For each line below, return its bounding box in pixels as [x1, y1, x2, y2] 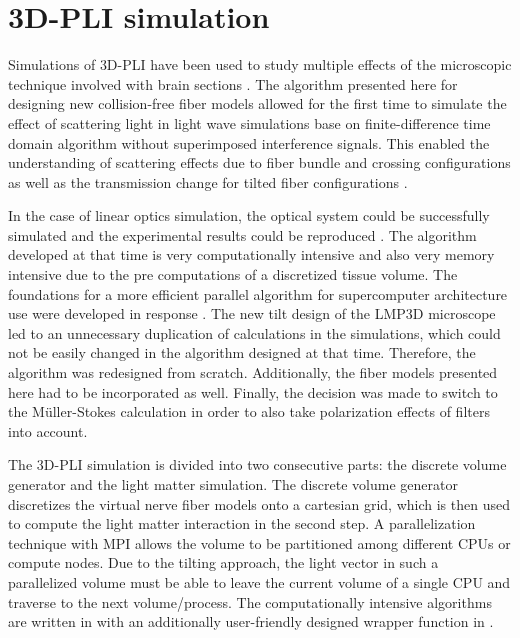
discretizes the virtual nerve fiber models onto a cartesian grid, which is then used [8, 493, 510, 514]
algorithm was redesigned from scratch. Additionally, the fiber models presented [8, 362, 498, 383]
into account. [8, 420, 88, 441]
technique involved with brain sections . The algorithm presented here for [8, 73, 458, 94]
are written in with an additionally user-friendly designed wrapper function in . [8, 611, 494, 632]
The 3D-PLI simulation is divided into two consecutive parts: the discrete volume [8, 454, 507, 475]
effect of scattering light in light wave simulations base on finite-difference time [8, 112, 491, 133]
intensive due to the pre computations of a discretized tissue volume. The [8, 264, 458, 285]
